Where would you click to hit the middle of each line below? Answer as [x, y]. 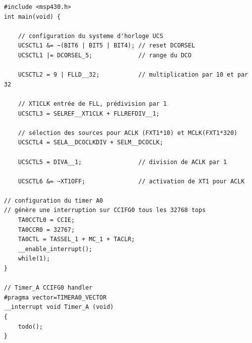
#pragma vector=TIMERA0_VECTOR [55, 297]
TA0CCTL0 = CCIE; [46, 220]
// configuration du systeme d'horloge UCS [91, 36]
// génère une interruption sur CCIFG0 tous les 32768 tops [105, 210]
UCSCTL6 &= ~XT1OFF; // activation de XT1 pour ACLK [131, 181]
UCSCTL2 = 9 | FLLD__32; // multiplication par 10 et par [133, 75]
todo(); [30, 326]
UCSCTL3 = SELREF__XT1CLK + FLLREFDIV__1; [89, 113]
